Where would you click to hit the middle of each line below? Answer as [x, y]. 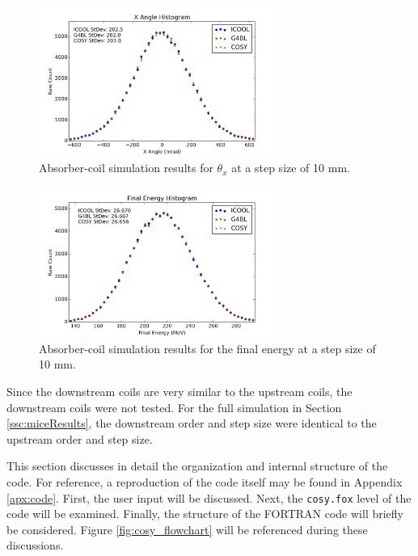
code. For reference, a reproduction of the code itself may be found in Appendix [205, 481]
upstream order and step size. [80, 438]
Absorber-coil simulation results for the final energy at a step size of [207, 348]
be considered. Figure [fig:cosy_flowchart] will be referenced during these [187, 529]
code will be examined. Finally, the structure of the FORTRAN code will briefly [205, 514]
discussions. [35, 545]
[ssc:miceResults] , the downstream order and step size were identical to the [192, 423]
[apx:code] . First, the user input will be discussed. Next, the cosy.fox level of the [209, 497]
